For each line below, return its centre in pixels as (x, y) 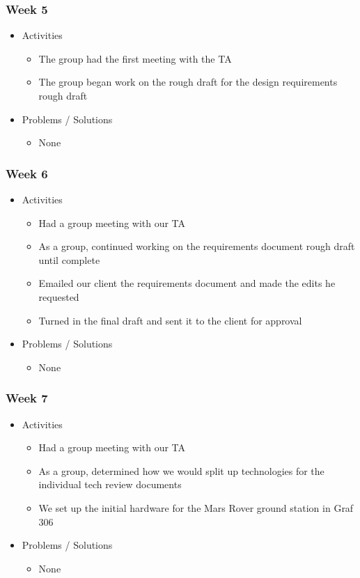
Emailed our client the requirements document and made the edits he (187, 283)
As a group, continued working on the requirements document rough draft (197, 246)
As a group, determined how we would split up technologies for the (181, 470)
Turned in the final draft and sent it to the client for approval (170, 320)
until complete (69, 259)
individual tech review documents (110, 484)
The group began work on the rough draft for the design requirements (188, 82)
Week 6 (27, 173)
